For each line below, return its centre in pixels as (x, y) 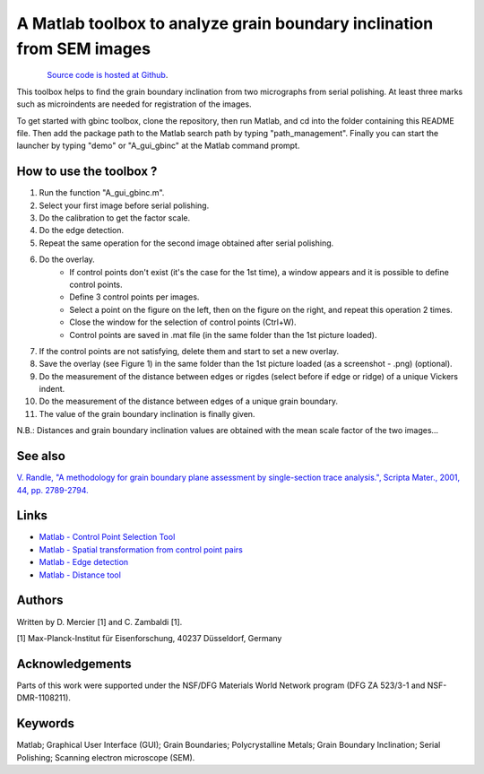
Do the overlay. (67, 259)
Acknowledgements (74, 664)
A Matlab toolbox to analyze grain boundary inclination (225, 23)
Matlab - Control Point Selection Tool (107, 537)
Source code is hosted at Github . (108, 75)
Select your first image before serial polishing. (124, 205)
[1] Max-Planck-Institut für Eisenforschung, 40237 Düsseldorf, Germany (149, 638)
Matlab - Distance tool (80, 575)
